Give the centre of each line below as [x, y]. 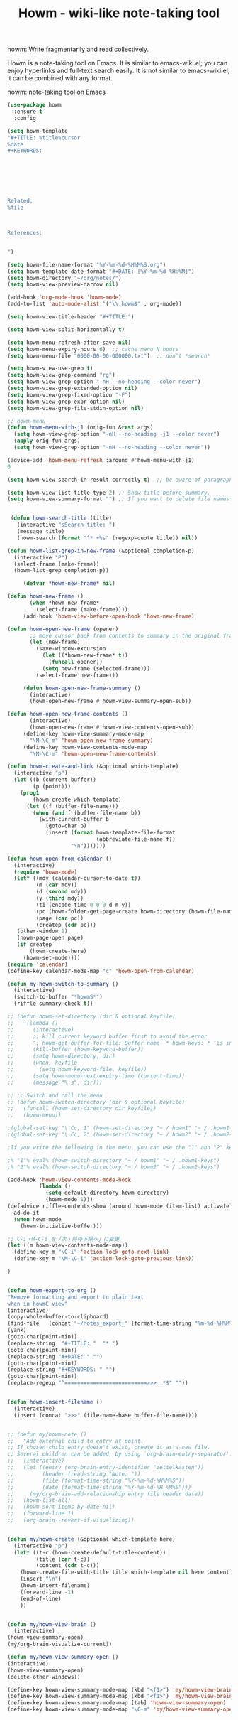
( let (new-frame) [55, 642]
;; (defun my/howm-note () [47, 1434]
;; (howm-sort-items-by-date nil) [61, 1507]
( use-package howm [34, 105]
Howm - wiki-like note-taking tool [119, 13]
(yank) [17, 1331]
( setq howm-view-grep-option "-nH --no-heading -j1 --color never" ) [117, 434]
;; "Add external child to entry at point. [75, 1441]
